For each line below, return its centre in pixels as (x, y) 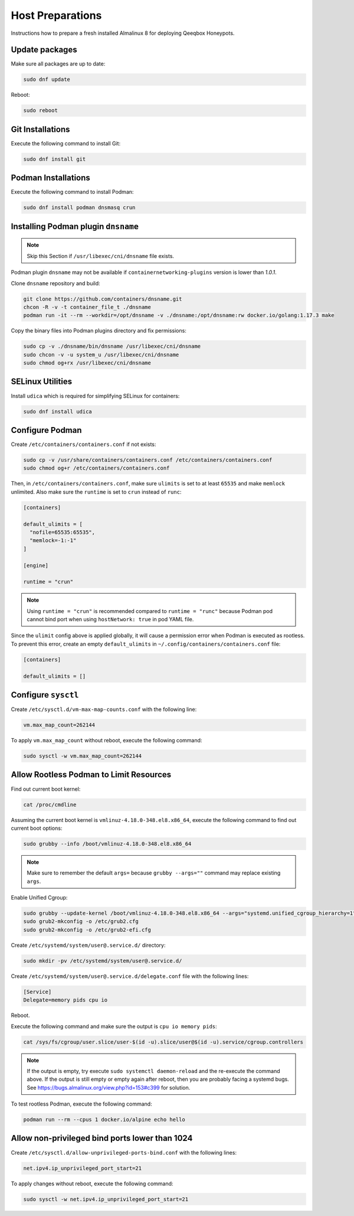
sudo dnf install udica (58, 411)
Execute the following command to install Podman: (72, 192)
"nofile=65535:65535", (63, 532)
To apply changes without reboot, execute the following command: (92, 1184)
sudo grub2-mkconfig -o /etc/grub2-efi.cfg (87, 930)
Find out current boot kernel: (46, 789)
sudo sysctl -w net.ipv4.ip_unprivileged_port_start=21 (106, 1199)
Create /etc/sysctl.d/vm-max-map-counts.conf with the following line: (104, 709)
